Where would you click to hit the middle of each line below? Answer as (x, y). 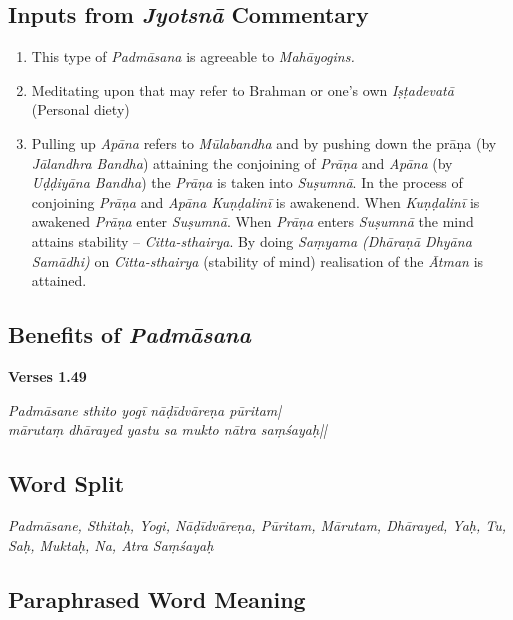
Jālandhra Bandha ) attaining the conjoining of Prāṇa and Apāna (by (242, 162)
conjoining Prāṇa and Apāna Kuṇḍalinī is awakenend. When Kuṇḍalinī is (255, 201)
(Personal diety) (80, 109)
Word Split (66, 483)
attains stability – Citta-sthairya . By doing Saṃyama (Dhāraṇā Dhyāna (251, 240)
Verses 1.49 (47, 375)
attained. (59, 280)
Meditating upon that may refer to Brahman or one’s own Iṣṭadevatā (242, 89)
